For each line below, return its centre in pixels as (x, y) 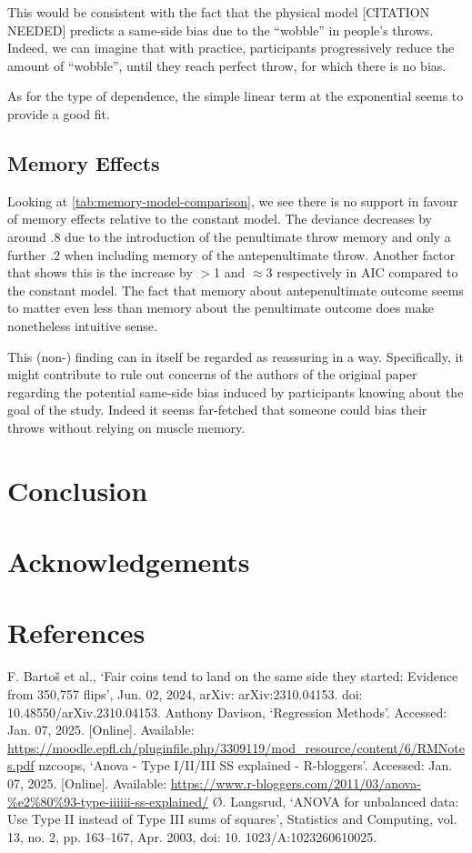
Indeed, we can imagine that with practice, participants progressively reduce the (231, 48)
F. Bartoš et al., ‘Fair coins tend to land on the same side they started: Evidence (233, 676)
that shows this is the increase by (100, 272)
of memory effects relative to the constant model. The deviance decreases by (220, 219)
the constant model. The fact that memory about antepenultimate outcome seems (236, 290)
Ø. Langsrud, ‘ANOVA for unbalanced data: (336, 801)
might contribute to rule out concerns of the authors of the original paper (212, 374)
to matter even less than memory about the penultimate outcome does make (221, 308)
